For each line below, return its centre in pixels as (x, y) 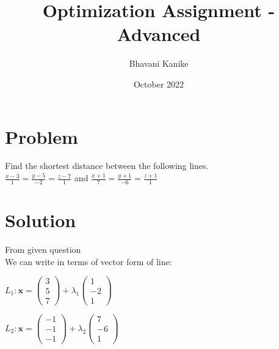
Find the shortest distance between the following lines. (107, 166)
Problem (42, 136)
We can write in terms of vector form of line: (89, 261)
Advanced (159, 34)
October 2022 (159, 84)
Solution (41, 220)
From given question (43, 249)
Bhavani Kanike (159, 63)
